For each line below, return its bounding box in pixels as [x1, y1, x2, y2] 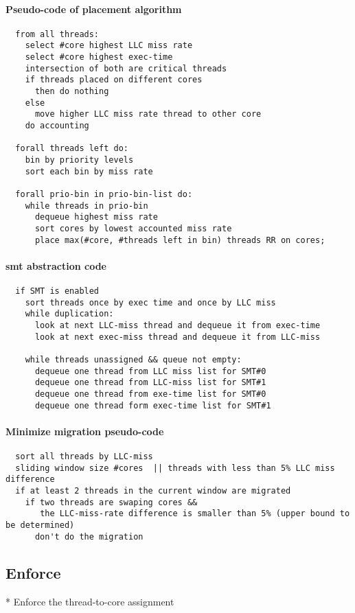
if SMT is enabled [15, 286, 100, 297]
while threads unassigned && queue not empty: [25, 355, 242, 365]
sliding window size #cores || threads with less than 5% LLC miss [15, 463, 335, 473]
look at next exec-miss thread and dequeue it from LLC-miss [34, 332, 321, 342]
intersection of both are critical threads [25, 63, 227, 73]
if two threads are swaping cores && [25, 497, 198, 507]
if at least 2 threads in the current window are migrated [15, 486, 291, 496]
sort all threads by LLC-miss [15, 452, 153, 462]
